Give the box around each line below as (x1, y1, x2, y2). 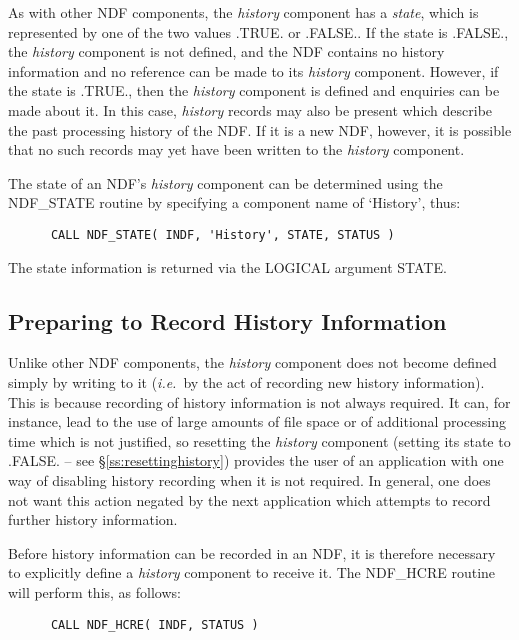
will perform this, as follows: (8, 581, 181, 602)
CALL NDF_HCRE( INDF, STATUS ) (50, 617, 259, 632)
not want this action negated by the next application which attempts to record (8, 489, 491, 510)
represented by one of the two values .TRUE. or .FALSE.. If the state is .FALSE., (8, 21, 509, 42)
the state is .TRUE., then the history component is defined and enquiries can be (8, 80, 500, 101)
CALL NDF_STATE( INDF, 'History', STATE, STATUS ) (50, 227, 395, 242)
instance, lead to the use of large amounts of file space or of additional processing (8, 411, 506, 432)
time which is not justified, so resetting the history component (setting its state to (8, 430, 511, 451)
